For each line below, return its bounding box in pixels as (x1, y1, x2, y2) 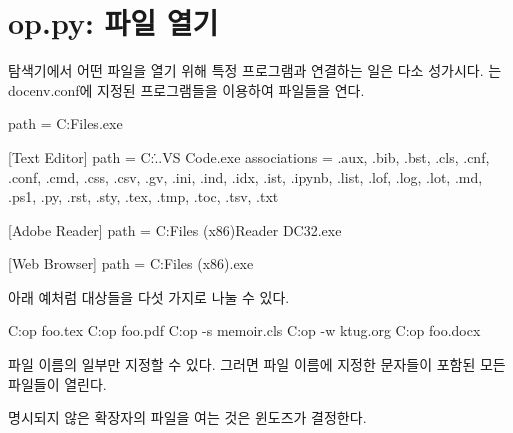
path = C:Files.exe (8, 113, 123, 134)
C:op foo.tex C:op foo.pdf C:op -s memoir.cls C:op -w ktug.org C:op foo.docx (8, 320, 481, 341)
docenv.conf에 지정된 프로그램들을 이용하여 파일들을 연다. (8, 79, 365, 100)
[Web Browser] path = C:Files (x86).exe (8, 253, 254, 274)
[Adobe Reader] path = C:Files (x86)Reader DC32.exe (8, 219, 342, 240)
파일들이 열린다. (8, 373, 107, 394)
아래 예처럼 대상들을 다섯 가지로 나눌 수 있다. (8, 286, 290, 307)
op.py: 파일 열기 (8, 2, 219, 43)
